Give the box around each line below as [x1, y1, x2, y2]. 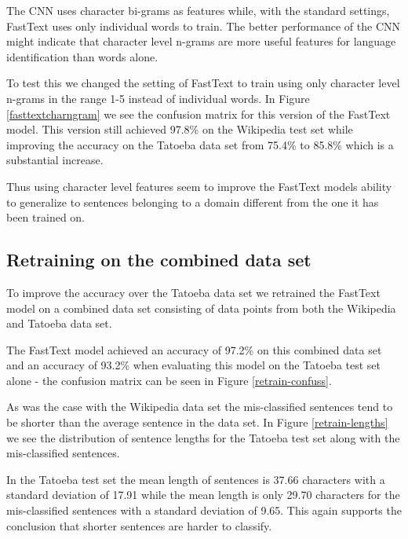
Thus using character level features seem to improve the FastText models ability [6, 178, 392, 194]
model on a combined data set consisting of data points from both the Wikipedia [6, 299, 396, 316]
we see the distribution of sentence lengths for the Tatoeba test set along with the [6, 429, 400, 445]
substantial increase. [6, 152, 104, 168]
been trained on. [6, 209, 86, 225]
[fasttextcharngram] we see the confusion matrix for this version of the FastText [6, 105, 391, 122]
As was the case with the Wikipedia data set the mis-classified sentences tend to [6, 398, 393, 415]
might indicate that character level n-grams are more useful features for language [6, 33, 396, 49]
